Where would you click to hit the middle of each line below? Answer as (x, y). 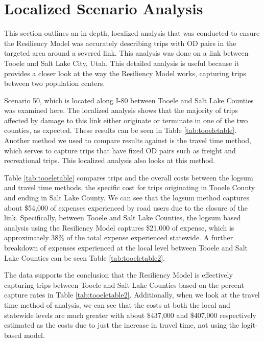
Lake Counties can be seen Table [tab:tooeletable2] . (85, 257)
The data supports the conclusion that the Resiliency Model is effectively (118, 275)
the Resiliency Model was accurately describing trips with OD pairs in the (120, 43)
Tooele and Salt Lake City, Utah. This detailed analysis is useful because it (122, 63)
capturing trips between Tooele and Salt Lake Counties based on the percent (124, 284)
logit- (249, 325)
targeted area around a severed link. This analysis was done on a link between (126, 53)
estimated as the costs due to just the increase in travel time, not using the (122, 325)
